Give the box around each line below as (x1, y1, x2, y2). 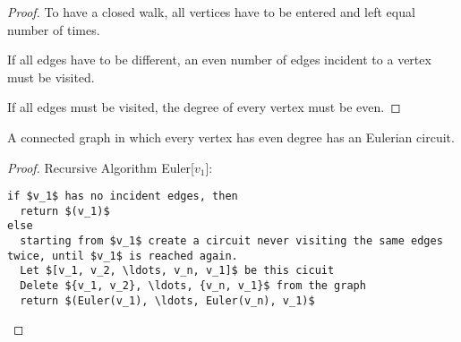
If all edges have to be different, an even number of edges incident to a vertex (7, 50, 431, 69)
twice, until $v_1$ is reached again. (7, 249, 238, 262)
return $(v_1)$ (20, 204, 110, 218)
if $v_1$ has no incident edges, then (7, 190, 238, 203)
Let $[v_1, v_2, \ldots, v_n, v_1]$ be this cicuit (20, 264, 335, 278)
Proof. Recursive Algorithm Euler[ (7, 158, 194, 176)
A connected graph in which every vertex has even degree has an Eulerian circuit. (7, 127, 455, 146)
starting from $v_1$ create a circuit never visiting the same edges (20, 235, 443, 248)
